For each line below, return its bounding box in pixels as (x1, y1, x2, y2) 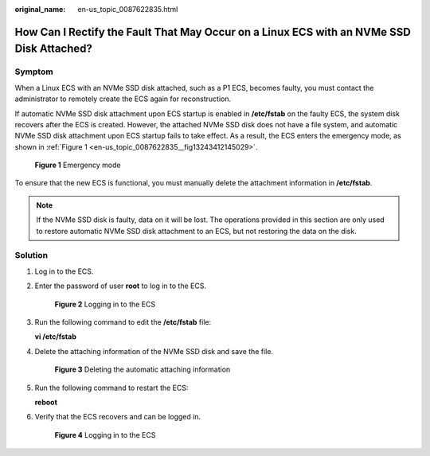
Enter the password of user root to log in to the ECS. (34, 281, 207, 290)
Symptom (14, 66, 53, 77)
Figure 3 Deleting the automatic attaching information (54, 364, 231, 374)
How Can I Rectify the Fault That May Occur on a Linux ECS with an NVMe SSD (14, 25, 412, 39)
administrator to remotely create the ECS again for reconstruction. (14, 94, 231, 103)
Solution (14, 250, 49, 261)
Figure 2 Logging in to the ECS (54, 299, 155, 309)
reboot (34, 397, 57, 407)
